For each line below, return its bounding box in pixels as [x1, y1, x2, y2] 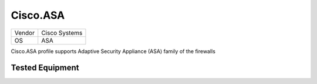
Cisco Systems [41, 29, 83, 37]
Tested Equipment [11, 63, 79, 73]
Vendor [14, 29, 35, 37]
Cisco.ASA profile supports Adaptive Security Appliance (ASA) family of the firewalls [11, 47, 215, 55]
